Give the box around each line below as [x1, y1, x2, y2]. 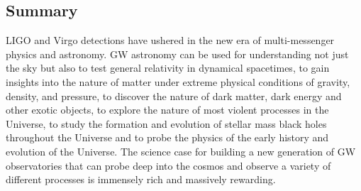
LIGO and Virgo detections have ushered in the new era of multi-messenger [6, 33, 335, 48]
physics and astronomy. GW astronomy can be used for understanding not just [6, 46, 349, 61]
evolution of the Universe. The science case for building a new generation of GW [6, 143, 356, 158]
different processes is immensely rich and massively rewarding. [6, 172, 276, 187]
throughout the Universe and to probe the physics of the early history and [6, 130, 329, 145]
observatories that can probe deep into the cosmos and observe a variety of [6, 158, 331, 173]
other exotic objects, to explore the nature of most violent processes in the [6, 102, 329, 117]
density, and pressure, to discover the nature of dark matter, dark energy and [6, 88, 342, 103]
